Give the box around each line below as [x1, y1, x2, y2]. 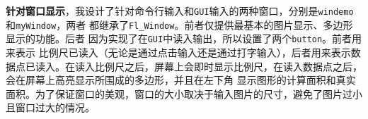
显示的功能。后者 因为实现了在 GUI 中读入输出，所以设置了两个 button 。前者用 [6, 31, 362, 46]
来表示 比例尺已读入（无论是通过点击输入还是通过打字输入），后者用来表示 [6, 44, 351, 59]
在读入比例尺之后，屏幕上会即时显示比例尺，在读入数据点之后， [64, 58, 362, 73]
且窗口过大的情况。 [6, 100, 95, 115]
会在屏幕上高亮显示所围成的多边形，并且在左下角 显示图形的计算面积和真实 [6, 73, 356, 87]
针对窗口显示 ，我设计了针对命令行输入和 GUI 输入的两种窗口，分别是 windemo [6, 4, 354, 18]
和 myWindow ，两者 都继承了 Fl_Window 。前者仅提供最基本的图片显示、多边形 [6, 17, 353, 32]
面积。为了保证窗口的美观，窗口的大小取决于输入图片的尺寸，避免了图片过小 [6, 86, 362, 101]
